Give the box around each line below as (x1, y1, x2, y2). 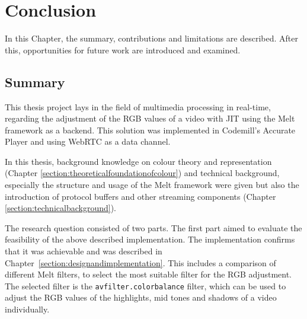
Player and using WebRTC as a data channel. (5, 135, 171, 148)
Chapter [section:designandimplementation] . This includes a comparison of (5, 256, 276, 269)
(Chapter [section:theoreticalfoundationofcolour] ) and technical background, (5, 167, 280, 179)
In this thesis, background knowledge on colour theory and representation (5, 155, 272, 167)
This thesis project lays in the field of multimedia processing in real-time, (5, 100, 271, 113)
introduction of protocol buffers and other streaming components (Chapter (5, 190, 276, 202)
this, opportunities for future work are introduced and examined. (5, 43, 241, 56)
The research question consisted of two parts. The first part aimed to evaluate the (5, 221, 302, 234)
